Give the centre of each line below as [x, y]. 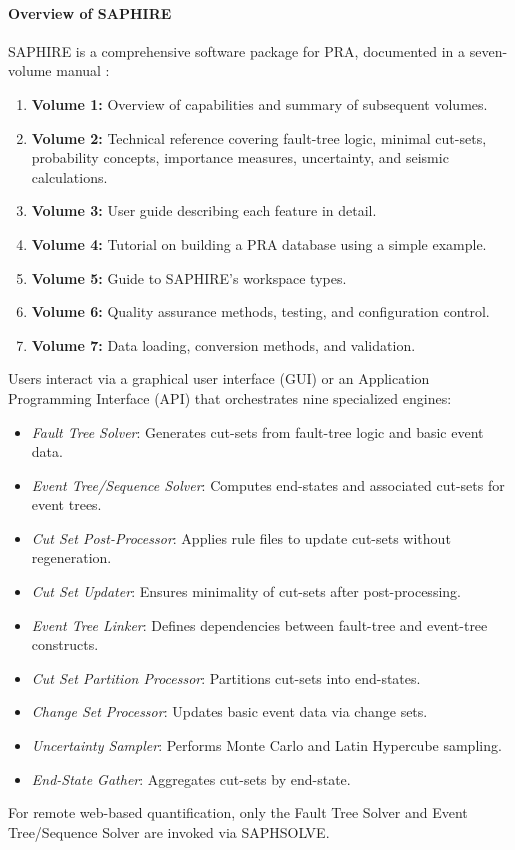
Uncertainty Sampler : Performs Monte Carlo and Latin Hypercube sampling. [266, 745]
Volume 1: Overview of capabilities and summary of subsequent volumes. [259, 103]
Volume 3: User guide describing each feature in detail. [204, 210]
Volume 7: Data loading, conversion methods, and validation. [223, 344]
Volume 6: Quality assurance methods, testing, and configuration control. [260, 311]
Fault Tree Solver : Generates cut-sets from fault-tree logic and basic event [257, 431]
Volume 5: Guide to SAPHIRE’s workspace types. [189, 277]
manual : [83, 70]
